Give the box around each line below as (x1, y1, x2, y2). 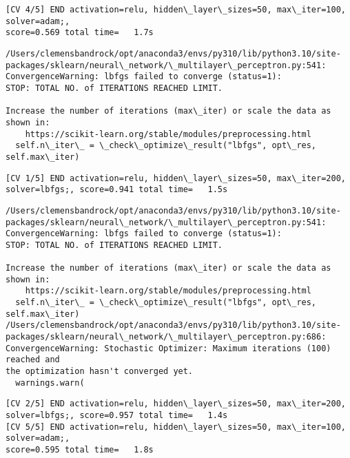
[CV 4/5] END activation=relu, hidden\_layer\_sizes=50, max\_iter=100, (6, 5, 346, 14)
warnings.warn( (15, 377, 85, 388)
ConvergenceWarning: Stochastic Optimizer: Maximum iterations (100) (6, 343, 331, 353)
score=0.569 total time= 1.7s (6, 28, 154, 38)
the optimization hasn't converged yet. (6, 366, 194, 377)
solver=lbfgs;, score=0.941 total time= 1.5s (6, 185, 228, 195)
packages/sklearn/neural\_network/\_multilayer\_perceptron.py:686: (6, 332, 327, 342)
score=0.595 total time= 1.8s (6, 444, 154, 455)
